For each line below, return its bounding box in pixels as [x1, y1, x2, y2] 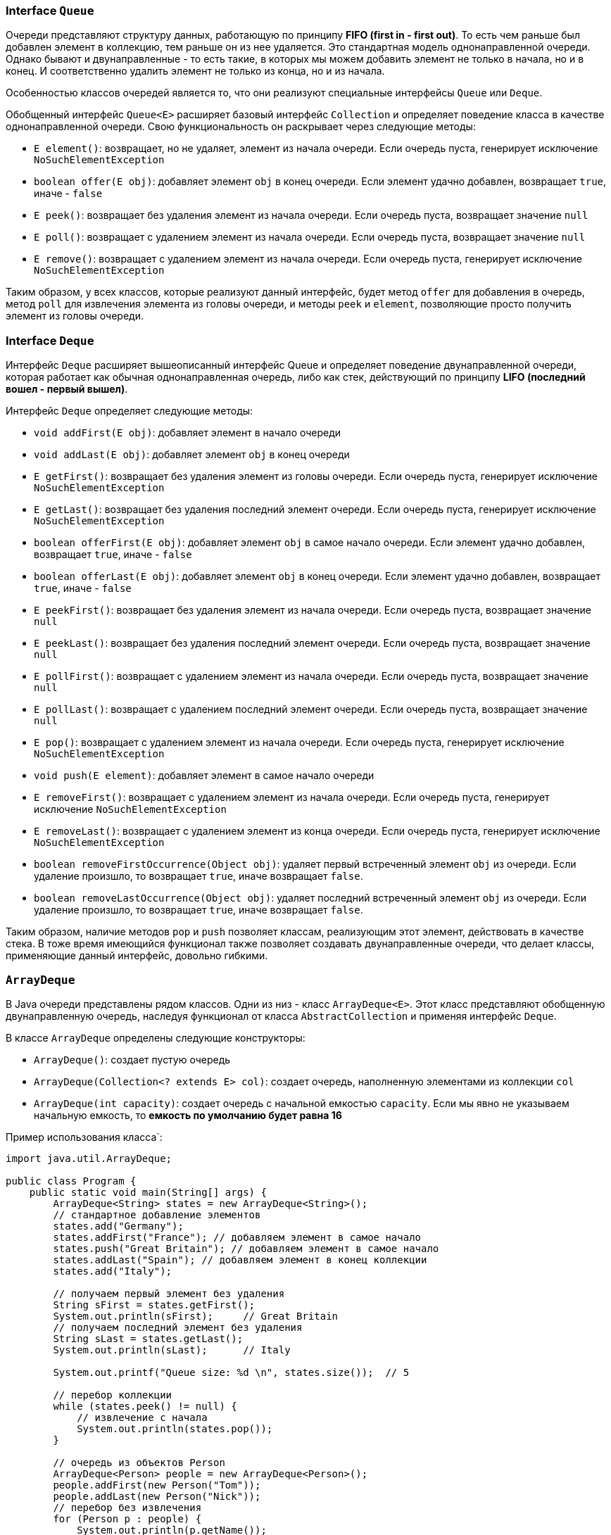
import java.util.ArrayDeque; [6, 1152, 172, 1164]
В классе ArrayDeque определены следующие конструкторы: [6, 1031, 305, 1044]
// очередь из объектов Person [53, 1456, 225, 1468]
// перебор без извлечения [53, 1501, 202, 1513]
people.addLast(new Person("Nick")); [53, 1490, 261, 1502]
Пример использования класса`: [6, 1130, 163, 1143]
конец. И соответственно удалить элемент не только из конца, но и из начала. [6, 65, 385, 77]
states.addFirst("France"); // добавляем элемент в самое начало [53, 1231, 422, 1243]
